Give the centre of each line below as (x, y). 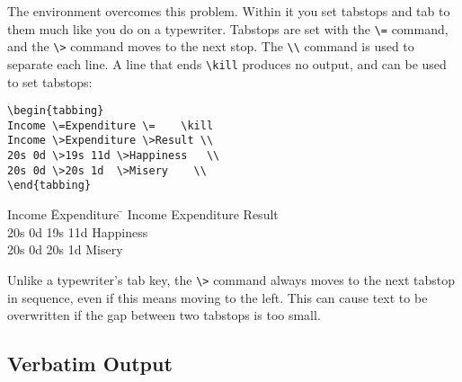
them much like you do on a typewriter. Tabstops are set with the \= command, (228, 28)
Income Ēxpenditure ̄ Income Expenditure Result (143, 214)
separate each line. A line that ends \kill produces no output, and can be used (227, 63)
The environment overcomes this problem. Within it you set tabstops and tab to (229, 11)
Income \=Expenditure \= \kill (111, 125)
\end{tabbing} (49, 186)
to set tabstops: (50, 81)
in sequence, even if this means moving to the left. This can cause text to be (218, 297)
